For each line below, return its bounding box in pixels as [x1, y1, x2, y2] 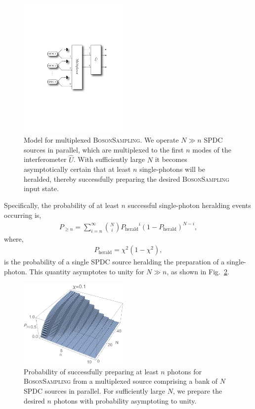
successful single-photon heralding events [127, 200, 251, 210]
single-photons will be [139, 164, 205, 174]
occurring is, [4, 209, 42, 220]
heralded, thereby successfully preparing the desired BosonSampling [24, 173, 229, 184]
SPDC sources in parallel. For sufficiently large [24, 385, 166, 396]
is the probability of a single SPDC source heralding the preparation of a [4, 256, 225, 267]
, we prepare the [172, 385, 222, 396]
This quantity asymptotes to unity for [29, 266, 144, 277]
